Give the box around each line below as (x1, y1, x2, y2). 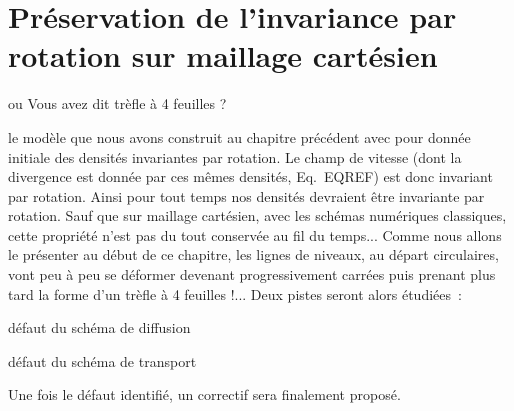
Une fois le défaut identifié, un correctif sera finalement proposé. (8, 384, 401, 405)
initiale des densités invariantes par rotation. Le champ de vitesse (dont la (8, 146, 462, 167)
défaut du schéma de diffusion (8, 317, 191, 338)
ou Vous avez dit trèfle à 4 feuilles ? (8, 93, 227, 114)
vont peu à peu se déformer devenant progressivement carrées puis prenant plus (8, 264, 496, 285)
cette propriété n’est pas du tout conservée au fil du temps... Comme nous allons (8, 224, 502, 245)
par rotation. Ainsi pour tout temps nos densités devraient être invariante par (8, 185, 485, 206)
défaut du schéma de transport (8, 350, 197, 371)
